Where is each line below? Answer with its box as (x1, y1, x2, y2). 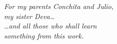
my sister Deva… (4, 10, 55, 21)
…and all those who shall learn (4, 20, 97, 31)
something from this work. (4, 30, 84, 40)
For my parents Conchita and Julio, (4, 1, 114, 11)
